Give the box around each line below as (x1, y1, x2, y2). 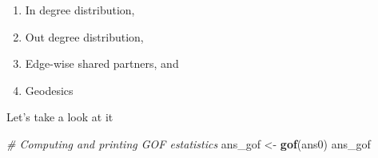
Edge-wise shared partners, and (25, 55, 179, 72)
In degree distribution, (25, 2, 135, 18)
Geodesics (25, 81, 74, 98)
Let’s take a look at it (6, 109, 113, 125)
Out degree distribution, (25, 28, 144, 45)
